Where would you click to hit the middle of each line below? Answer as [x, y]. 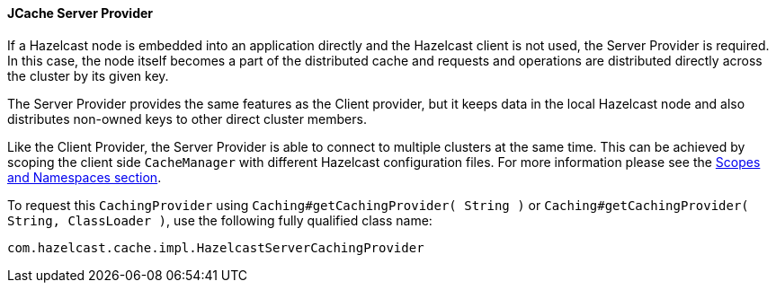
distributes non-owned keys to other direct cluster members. [187, 119]
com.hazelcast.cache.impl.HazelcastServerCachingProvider [216, 247]
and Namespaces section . [85, 177]
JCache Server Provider [80, 13]
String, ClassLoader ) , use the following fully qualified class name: [220, 220]
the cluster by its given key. [88, 75]
